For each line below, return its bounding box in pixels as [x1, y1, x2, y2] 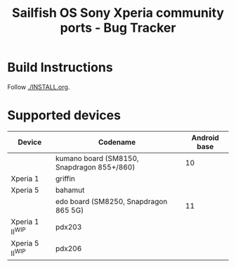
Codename [98, 137, 136, 147]
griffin [55, 174, 76, 184]
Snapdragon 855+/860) [55, 162, 136, 172]
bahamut [55, 185, 85, 195]
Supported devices [7, 108, 122, 124]
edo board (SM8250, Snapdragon [55, 196, 168, 206]
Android [191, 132, 219, 142]
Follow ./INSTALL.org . [7, 82, 70, 91]
